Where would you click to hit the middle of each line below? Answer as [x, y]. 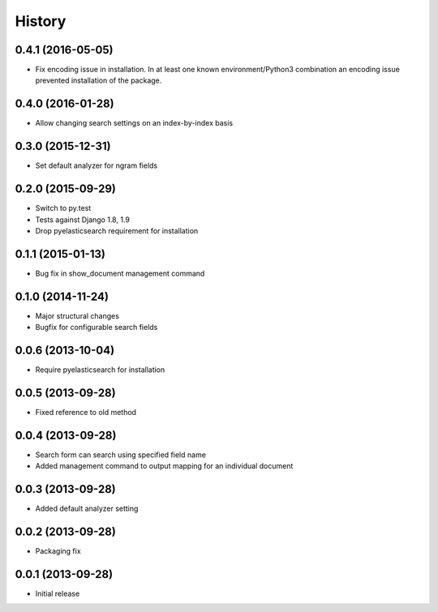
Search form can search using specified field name [121, 455]
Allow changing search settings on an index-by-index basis [134, 123]
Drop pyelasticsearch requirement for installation [117, 230]
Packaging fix [58, 551]
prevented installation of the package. [99, 80]
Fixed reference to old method [86, 412]
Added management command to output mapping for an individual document [164, 466]
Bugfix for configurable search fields [97, 327]
